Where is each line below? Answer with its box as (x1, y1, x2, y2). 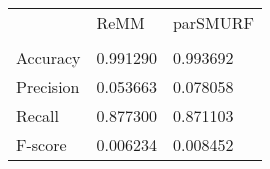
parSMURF (172, 11, 254, 34)
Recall (16, 104, 59, 127)
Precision (16, 75, 80, 98)
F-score (16, 133, 67, 156)
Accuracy (16, 46, 81, 69)
